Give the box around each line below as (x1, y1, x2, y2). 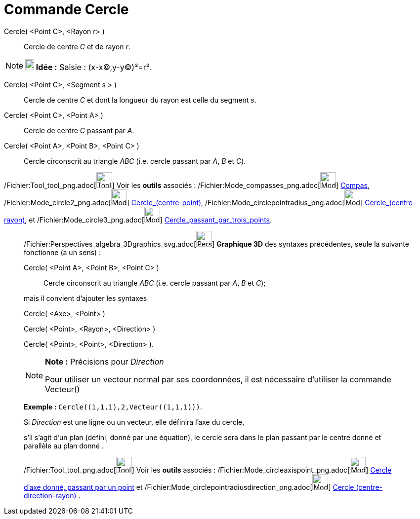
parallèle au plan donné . (24, 441, 104, 450)
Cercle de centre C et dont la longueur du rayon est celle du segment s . (24, 95, 256, 104)
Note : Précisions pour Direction (45, 356, 164, 367)
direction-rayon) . (24, 491, 81, 500)
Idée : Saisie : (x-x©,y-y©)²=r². (36, 62, 152, 72)
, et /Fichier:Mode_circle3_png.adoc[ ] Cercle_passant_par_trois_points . (25, 215, 272, 224)
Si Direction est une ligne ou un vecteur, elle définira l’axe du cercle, (24, 417, 245, 426)
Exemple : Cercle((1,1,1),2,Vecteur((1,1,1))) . (24, 402, 202, 411)
